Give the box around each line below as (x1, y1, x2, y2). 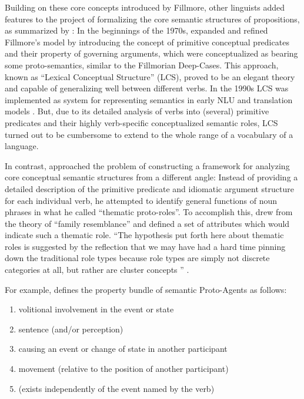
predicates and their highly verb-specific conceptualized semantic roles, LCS (5, 116, 278, 128)
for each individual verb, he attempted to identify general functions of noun (5, 194, 278, 206)
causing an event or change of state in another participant (18, 342, 228, 355)
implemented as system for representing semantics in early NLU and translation (5, 93, 293, 105)
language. (5, 140, 39, 152)
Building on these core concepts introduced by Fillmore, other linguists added (5, 1, 285, 13)
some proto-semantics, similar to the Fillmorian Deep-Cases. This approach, (5, 58, 279, 71)
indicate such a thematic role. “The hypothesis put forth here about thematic (5, 229, 284, 241)
